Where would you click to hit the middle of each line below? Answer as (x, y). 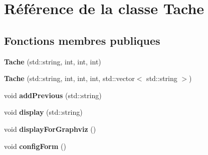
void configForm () (35, 146)
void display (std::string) (43, 112)
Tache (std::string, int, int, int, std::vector (69, 78)
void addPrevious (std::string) (53, 95)
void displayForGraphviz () (50, 129)
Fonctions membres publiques (82, 40)
